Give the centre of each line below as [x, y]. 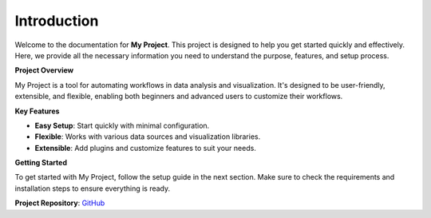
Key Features [37, 111]
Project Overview [44, 70]
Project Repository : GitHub [60, 203]
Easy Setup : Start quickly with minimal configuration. [122, 125]
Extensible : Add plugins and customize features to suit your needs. [146, 148]
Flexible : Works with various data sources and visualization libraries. [148, 137]
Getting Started [41, 163]
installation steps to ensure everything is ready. [93, 188]
